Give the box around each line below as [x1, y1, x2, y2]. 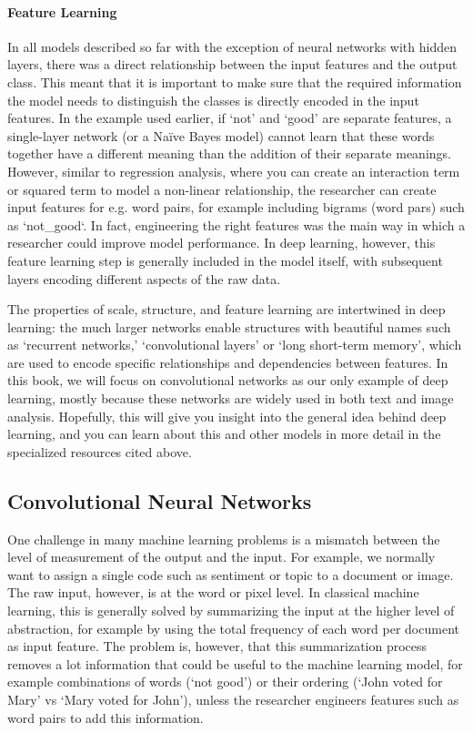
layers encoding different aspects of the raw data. [7, 269, 281, 288]
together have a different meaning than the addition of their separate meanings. [7, 144, 451, 163]
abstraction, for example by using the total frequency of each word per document [7, 618, 459, 637]
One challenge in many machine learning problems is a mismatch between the [7, 529, 440, 548]
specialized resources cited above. [7, 442, 192, 461]
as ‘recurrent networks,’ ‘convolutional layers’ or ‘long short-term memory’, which [7, 335, 462, 354]
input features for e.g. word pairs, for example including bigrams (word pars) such [7, 198, 465, 217]
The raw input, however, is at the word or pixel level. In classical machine [7, 583, 419, 602]
